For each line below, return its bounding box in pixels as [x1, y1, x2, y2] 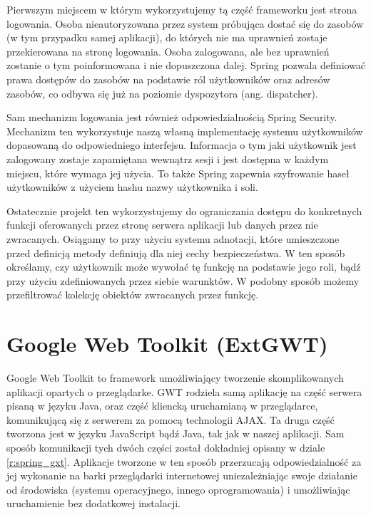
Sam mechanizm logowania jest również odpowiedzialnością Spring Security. [6, 110, 337, 125]
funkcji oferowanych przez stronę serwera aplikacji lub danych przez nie [6, 217, 318, 232]
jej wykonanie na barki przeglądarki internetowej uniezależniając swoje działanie [6, 468, 357, 483]
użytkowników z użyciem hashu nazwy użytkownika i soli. [6, 180, 258, 194]
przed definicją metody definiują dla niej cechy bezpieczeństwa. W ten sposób [6, 245, 345, 260]
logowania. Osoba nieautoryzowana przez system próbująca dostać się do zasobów [6, 16, 364, 31]
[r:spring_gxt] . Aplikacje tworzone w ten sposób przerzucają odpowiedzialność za [6, 454, 362, 469]
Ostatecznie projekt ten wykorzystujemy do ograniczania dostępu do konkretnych [6, 203, 362, 218]
